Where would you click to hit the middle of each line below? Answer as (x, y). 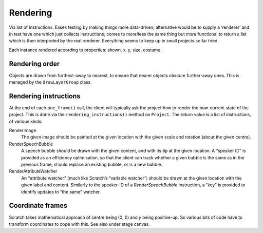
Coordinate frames (38, 205)
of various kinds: (26, 121)
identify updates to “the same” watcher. (61, 192)
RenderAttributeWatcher (33, 171)
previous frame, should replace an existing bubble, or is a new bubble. (92, 165)
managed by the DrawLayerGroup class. (50, 82)
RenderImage (23, 130)
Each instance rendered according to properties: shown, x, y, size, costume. (85, 50)
